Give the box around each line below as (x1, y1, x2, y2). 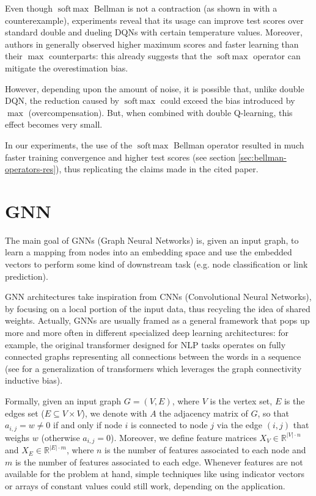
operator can (253, 49, 301, 62)
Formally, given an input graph (5, 394, 122, 407)
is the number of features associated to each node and (105, 443, 306, 456)
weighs (5, 431, 30, 443)
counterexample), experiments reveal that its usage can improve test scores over (5, 13, 304, 26)
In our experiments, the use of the (5, 138, 133, 151)
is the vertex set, (210, 394, 273, 407)
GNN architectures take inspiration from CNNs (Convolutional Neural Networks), (5, 290, 312, 303)
